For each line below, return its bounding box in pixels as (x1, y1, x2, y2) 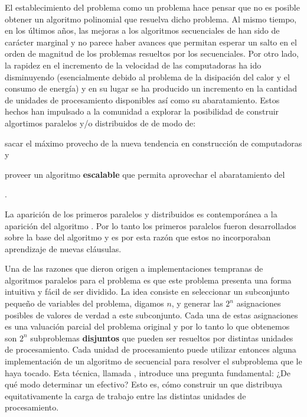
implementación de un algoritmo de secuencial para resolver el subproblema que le (5, 355, 302, 367)
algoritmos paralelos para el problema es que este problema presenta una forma (5, 273, 292, 286)
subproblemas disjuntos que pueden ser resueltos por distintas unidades (30, 331, 293, 344)
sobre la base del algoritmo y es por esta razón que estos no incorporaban (5, 231, 271, 243)
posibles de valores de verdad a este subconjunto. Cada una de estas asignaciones (5, 308, 298, 321)
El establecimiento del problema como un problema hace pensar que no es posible (5, 1, 300, 13)
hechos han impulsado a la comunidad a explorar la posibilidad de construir (5, 105, 279, 118)
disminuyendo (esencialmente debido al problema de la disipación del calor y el (5, 70, 290, 83)
